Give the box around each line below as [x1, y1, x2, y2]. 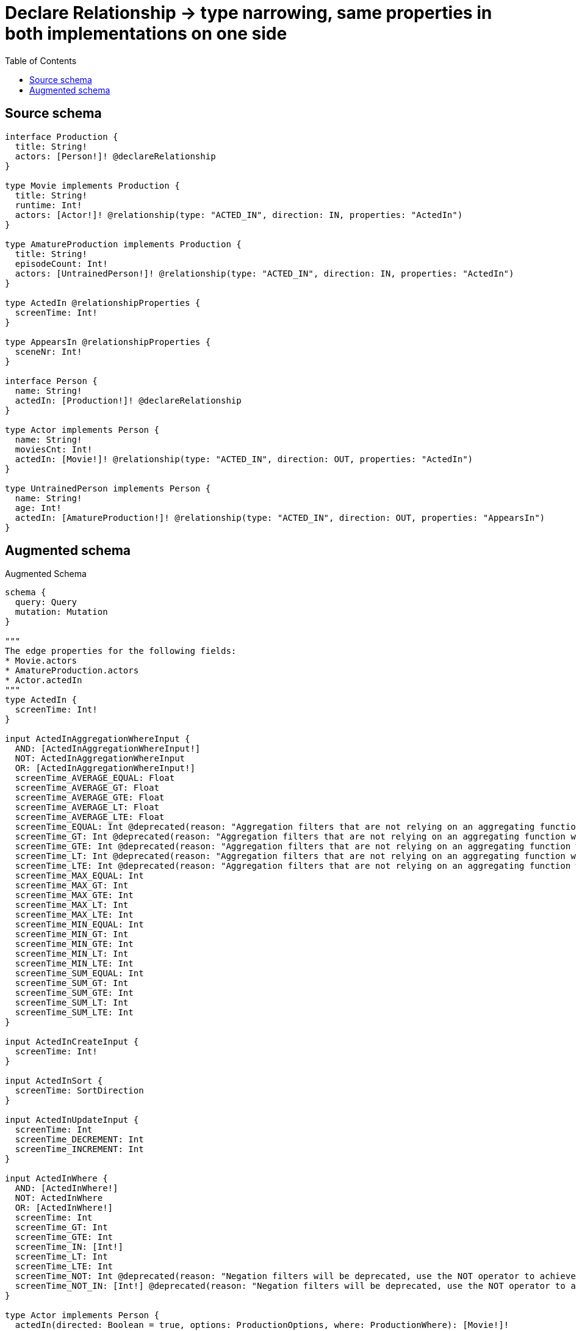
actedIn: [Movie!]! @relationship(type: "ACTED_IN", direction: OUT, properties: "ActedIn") [15, 454, 473, 464]
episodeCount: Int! [15, 258, 108, 269]
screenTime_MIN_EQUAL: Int [15, 919, 144, 930]
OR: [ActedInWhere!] [15, 1203, 113, 1213]
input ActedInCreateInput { [5, 1037, 139, 1047]
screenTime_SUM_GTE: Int [15, 988, 134, 998]
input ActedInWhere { [5, 1173, 108, 1184]
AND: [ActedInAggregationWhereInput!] [15, 744, 201, 754]
